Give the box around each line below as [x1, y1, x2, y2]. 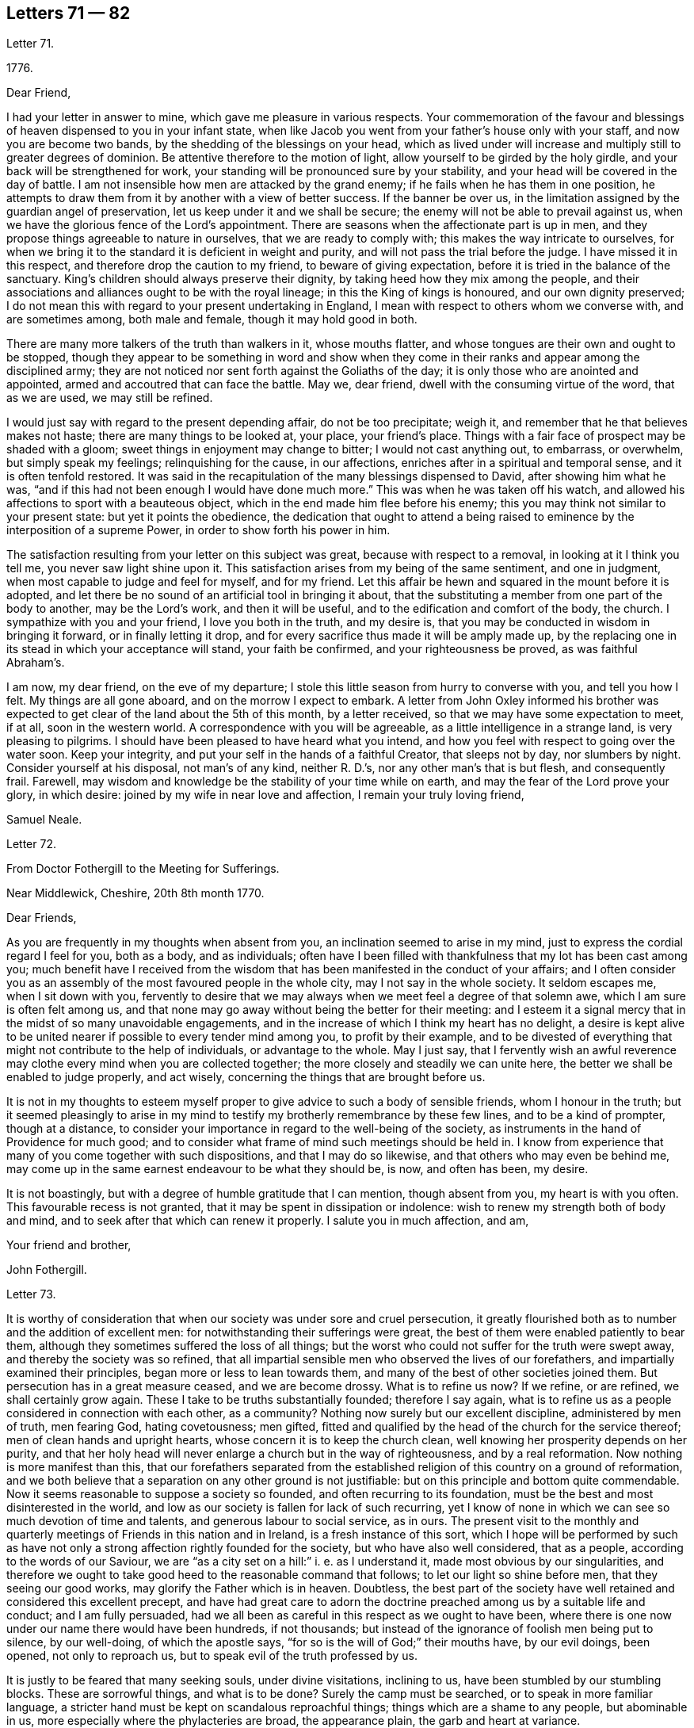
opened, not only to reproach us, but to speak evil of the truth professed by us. [6, 1649, 418, 1663]
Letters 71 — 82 [6, 3, 131, 23]
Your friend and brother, [6, 1238, 132, 1252]
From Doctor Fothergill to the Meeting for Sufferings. [6, 862, 280, 876]
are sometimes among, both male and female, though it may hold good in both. [6, 312, 418, 327]
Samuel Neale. [6, 812, 82, 827]
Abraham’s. [6, 656, 65, 670]
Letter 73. [6, 1287, 56, 1302]
